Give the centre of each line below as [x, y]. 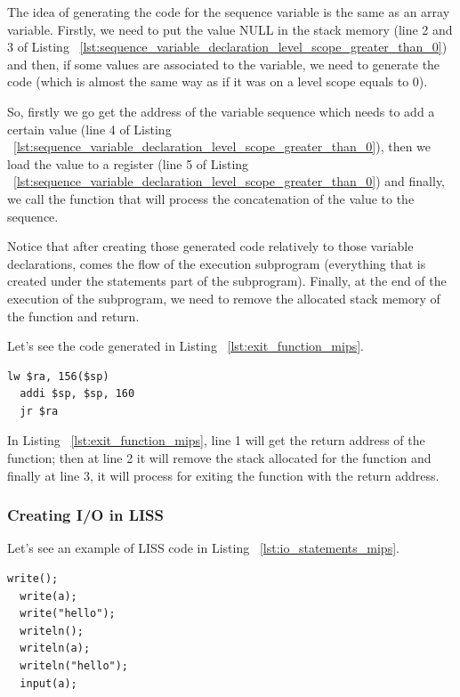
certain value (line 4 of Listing [89, 129]
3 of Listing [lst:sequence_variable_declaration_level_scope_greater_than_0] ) [227, 47]
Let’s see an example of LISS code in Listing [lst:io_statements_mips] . [203, 548]
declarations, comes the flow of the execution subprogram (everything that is [217, 263]
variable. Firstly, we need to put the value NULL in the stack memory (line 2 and [230, 29]
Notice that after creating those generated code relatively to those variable [210, 246]
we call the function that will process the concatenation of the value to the [211, 198]
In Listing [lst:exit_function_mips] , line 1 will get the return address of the [216, 440]
